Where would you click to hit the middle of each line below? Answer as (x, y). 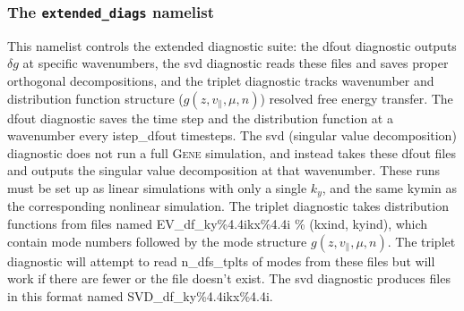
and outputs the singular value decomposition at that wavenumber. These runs (224, 170)
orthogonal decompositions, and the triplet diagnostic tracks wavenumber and (221, 80)
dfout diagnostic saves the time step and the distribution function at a (200, 118)
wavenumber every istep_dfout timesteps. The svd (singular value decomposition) (232, 135)
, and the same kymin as (389, 187)
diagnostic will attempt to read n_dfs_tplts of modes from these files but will (221, 261)
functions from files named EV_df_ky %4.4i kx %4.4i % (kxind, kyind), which (218, 223)
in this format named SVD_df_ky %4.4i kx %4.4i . (140, 295)
